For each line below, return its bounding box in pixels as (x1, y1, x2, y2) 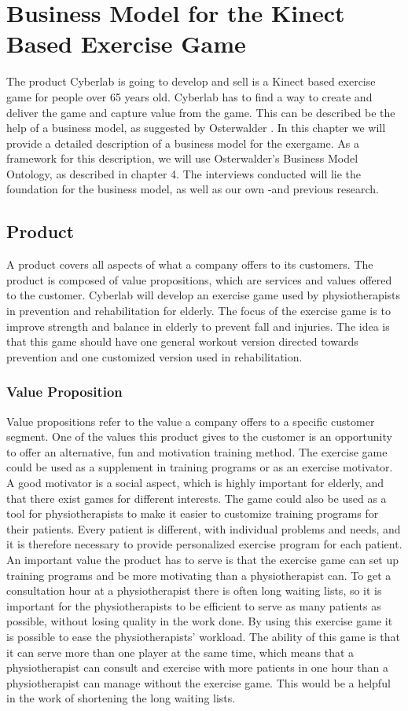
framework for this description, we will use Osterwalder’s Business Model (6, 150, 358, 167)
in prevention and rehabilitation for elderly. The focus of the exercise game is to (6, 302, 391, 319)
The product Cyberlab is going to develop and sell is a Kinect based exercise (6, 73, 376, 90)
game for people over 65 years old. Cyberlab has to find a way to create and (6, 88, 373, 104)
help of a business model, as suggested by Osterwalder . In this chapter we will (6, 119, 386, 136)
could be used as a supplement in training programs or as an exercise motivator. (6, 459, 393, 475)
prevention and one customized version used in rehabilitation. (6, 348, 303, 365)
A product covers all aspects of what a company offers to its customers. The (6, 256, 373, 273)
